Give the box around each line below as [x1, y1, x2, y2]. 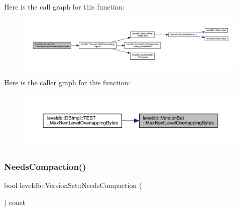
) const [4, 196, 26, 207]
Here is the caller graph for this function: [4, 77, 131, 88]
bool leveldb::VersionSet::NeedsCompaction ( [4, 180, 142, 190]
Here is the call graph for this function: [4, 2, 125, 12]
